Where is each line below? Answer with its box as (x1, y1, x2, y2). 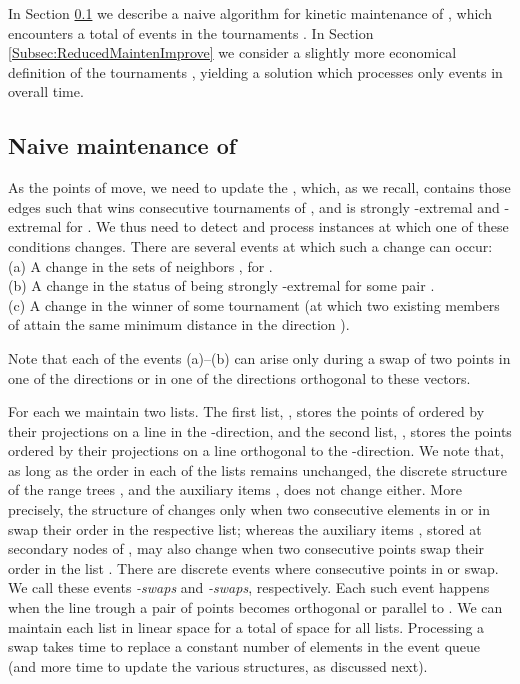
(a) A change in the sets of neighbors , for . (8, 255, 273, 276)
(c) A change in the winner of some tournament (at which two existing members (8, 294, 500, 315)
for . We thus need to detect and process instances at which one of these (65, 216, 509, 237)
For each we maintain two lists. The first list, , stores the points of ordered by (8, 401, 485, 422)
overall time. (8, 81, 84, 102)
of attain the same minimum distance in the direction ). (8, 314, 350, 335)
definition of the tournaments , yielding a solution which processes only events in (8, 61, 503, 82)
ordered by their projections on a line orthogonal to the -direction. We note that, (8, 440, 504, 461)
